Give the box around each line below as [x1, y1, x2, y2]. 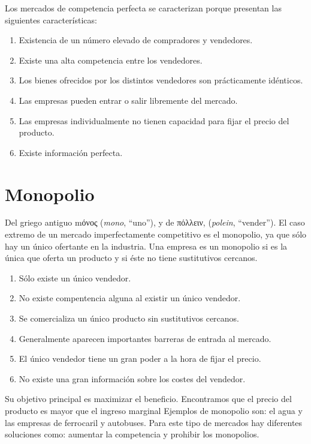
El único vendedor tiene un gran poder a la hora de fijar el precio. [19, 352, 261, 365]
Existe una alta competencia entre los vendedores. [19, 53, 203, 66]
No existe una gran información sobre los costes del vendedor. [19, 372, 246, 385]
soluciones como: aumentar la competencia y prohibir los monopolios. [5, 428, 259, 440]
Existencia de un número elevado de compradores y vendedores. [19, 34, 253, 46]
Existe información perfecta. [19, 146, 123, 158]
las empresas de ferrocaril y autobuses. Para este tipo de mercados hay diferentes [5, 416, 303, 428]
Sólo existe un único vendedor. [19, 271, 131, 284]
